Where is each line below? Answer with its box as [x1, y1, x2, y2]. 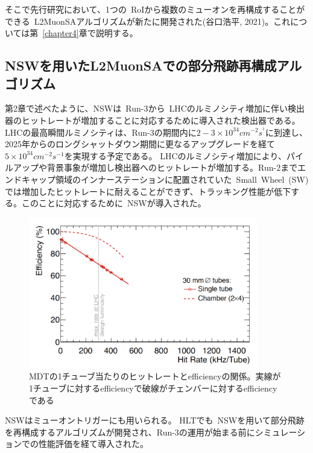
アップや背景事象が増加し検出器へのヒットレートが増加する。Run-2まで [13, 161, 298, 174]
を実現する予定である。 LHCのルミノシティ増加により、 [64, 149, 286, 162]
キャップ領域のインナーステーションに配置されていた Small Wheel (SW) [21, 173, 309, 185]
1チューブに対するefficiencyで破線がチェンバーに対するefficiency [29, 381, 277, 394]
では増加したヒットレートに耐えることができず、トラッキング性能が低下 [5, 185, 291, 197]
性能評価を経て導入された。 [38, 437, 148, 450]
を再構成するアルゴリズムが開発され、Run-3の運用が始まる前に [5, 425, 255, 438]
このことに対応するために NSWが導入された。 [21, 197, 206, 209]
